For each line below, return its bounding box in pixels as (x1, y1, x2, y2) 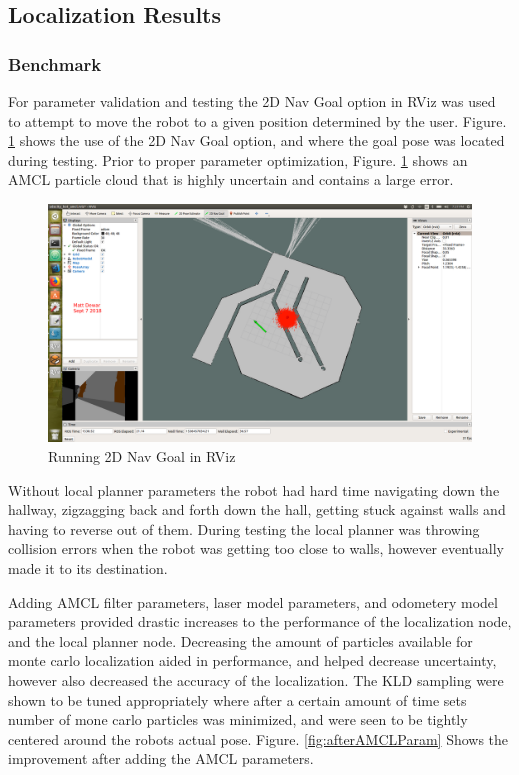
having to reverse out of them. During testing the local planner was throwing (8, 518, 480, 539)
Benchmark (8, 51, 102, 76)
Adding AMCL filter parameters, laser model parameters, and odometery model (8, 591, 498, 612)
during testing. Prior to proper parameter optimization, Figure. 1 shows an (8, 149, 468, 170)
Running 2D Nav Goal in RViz (48, 446, 236, 467)
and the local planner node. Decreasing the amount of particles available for (8, 630, 473, 651)
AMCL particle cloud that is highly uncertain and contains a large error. (8, 169, 454, 190)
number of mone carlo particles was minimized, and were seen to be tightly (8, 709, 468, 730)
